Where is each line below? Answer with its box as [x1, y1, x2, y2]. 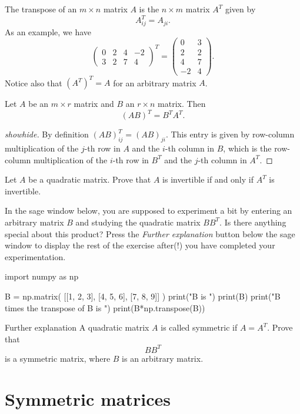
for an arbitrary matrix [113, 76, 196, 89]
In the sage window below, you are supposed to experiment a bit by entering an [5, 204, 292, 217]
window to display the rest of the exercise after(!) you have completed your [5, 239, 275, 251]
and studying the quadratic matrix [75, 216, 201, 228]
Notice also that [5, 76, 62, 89]
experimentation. [5, 250, 66, 262]
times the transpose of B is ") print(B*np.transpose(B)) [5, 301, 205, 314]
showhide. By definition [5, 128, 89, 140]
